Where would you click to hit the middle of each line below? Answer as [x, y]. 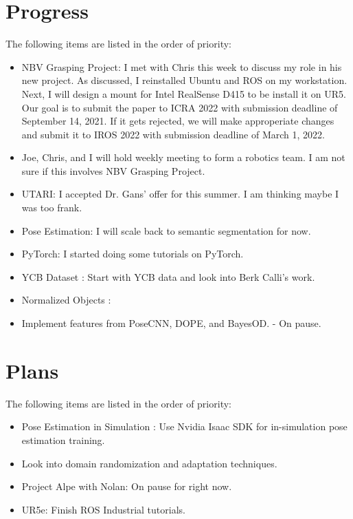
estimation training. [63, 439]
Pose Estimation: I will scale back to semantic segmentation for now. [166, 230]
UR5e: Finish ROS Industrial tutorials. [103, 509]
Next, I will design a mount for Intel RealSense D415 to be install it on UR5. [184, 93]
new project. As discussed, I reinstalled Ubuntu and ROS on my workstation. [184, 80]
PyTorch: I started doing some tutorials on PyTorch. [133, 254]
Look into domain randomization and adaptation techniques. [149, 463]
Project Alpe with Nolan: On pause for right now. [127, 486]
